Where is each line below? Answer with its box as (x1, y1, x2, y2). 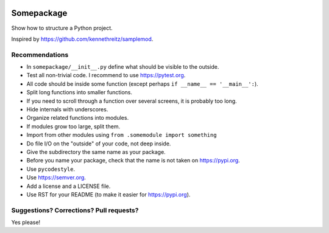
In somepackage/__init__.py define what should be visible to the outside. (26, 63, 219, 71)
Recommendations (11, 50, 69, 59)
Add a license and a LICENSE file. (26, 183, 111, 190)
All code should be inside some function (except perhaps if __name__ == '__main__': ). (26, 80, 258, 88)
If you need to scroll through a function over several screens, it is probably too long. (26, 97, 237, 105)
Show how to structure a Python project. (11, 24, 113, 32)
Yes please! (11, 219, 41, 226)
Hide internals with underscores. (26, 106, 108, 113)
